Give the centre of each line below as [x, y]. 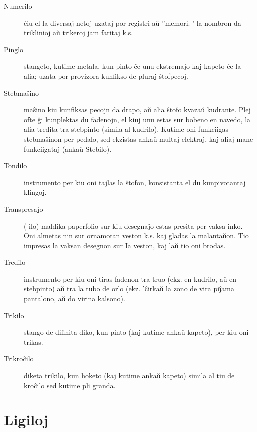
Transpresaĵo [24, 209]
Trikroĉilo [19, 358]
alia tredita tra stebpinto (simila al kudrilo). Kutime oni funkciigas [126, 129]
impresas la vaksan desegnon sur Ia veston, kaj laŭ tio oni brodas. [125, 245]
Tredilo [15, 262]
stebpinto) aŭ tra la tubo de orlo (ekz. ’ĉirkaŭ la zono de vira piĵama [129, 288]
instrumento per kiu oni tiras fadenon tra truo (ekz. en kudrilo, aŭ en [130, 278]
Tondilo [16, 166]
